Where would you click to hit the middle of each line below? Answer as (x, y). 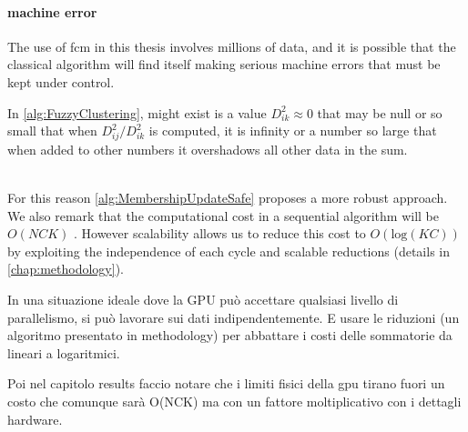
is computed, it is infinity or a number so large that (293, 131)
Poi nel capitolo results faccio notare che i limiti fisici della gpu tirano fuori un (226, 383)
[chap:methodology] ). (66, 269)
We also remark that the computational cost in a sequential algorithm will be (224, 215)
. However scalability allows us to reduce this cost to (219, 233)
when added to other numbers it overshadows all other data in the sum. (208, 149)
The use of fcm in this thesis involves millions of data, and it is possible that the (232, 46)
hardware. (35, 419)
